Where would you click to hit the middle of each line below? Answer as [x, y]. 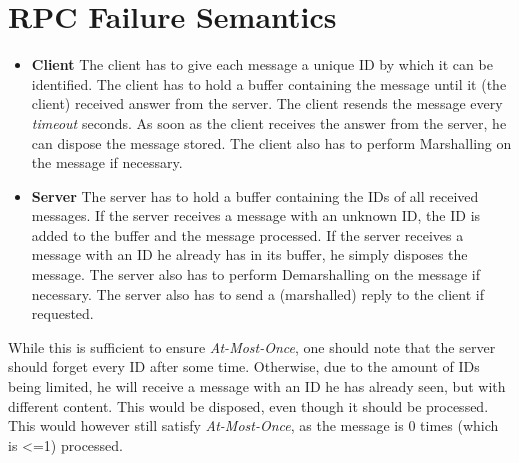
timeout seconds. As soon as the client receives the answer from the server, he [269, 122]
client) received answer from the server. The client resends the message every [267, 103]
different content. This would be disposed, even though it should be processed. [248, 405]
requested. [62, 313]
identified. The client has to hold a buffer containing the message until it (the [269, 83]
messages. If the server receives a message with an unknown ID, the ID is [256, 215]
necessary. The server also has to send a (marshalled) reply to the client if [257, 293]
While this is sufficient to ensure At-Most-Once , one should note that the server [252, 346]
